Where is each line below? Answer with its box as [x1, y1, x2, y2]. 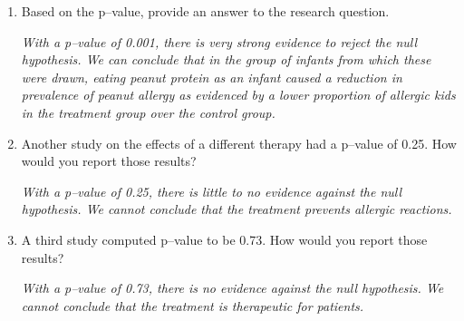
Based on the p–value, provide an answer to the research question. [21, 2, 390, 20]
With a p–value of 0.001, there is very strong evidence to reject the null [21, 32, 418, 51]
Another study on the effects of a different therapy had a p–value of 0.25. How [21, 133, 457, 152]
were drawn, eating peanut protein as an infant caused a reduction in [21, 67, 402, 86]
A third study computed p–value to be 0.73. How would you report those [21, 229, 428, 248]
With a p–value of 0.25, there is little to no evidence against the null [21, 181, 402, 200]
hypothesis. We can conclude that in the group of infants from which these [21, 50, 431, 69]
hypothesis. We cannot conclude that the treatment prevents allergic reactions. [21, 199, 452, 219]
